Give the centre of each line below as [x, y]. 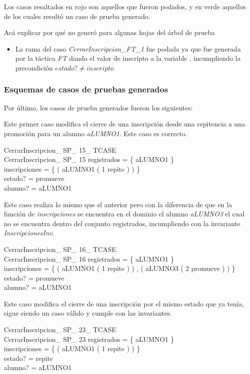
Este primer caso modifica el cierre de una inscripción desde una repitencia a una [125, 124]
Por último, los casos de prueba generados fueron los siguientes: [98, 107]
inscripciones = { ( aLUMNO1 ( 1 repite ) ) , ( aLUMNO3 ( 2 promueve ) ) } [120, 268]
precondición [34, 67]
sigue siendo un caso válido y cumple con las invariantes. [88, 313]
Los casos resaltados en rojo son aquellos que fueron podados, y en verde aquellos [125, 6]
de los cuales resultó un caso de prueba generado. [77, 16]
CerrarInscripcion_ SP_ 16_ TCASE [60, 249]
